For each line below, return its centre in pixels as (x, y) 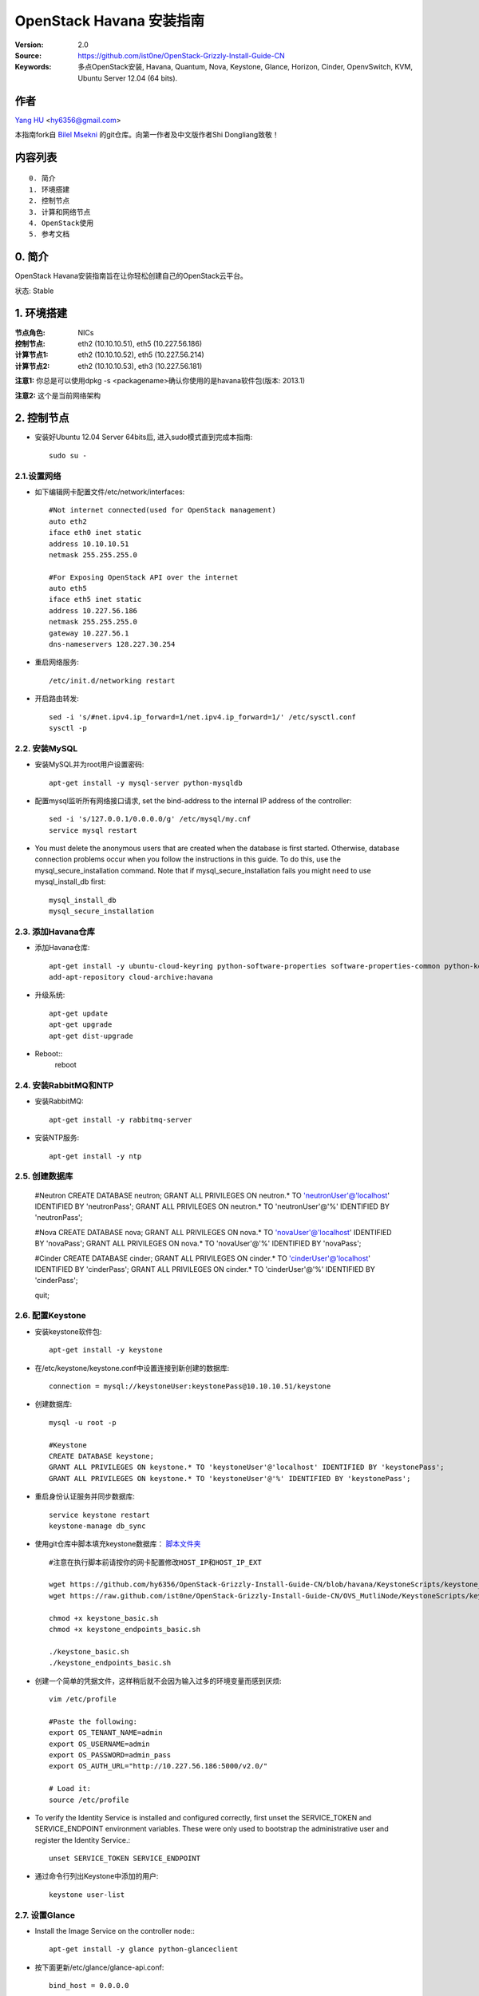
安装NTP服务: (57, 1138)
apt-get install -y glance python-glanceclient (144, 1949)
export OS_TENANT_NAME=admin (106, 1733)
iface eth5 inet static (95, 600)
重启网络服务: (57, 662)
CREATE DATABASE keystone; (102, 1456)
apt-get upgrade (81, 1025)
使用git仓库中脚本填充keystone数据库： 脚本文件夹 (118, 1544)
